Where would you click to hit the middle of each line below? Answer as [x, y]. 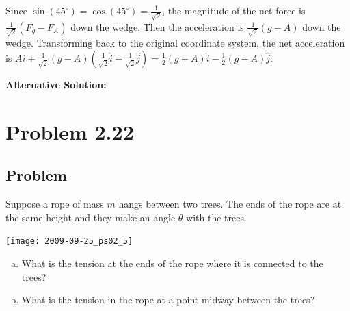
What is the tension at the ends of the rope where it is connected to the [172, 263]
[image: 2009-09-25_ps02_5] [69, 241]
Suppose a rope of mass [55, 204]
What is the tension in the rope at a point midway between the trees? [168, 300]
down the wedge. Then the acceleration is [157, 26]
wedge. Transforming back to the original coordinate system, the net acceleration [175, 43]
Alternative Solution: [56, 84]
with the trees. [216, 217]
